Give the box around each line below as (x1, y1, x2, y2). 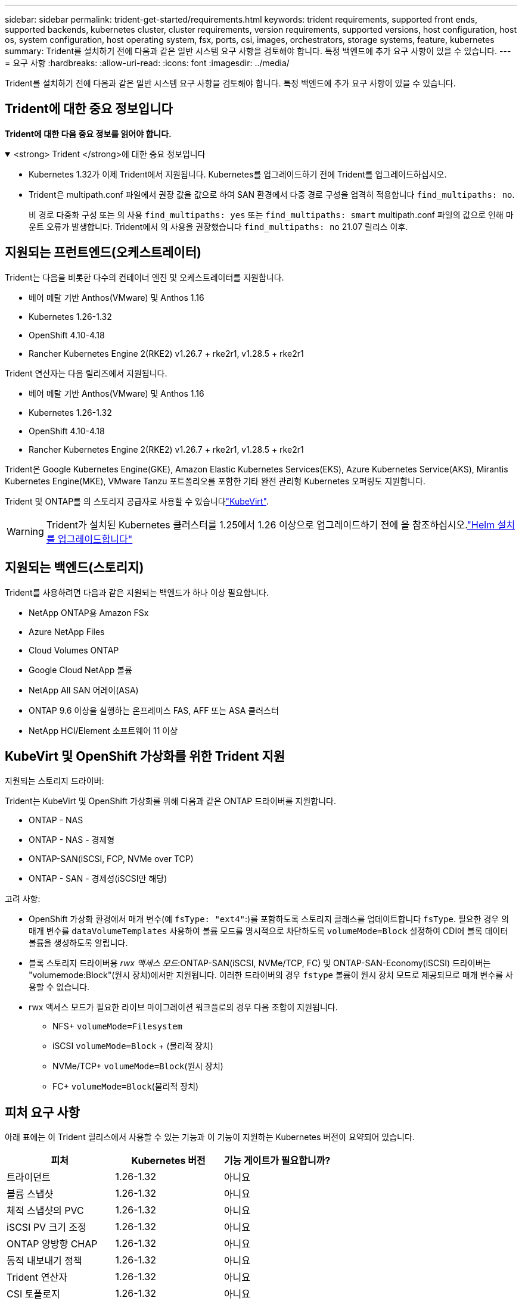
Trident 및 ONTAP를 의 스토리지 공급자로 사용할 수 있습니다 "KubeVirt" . (5, 496, 269, 506)
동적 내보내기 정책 (7, 1255, 82, 1267)
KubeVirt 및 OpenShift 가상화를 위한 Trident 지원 (5, 748, 285, 764)
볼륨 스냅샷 (7, 1188, 54, 1200)
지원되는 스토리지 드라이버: (5, 776, 104, 786)
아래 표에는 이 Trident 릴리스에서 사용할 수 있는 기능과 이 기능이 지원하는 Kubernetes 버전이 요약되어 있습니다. (5, 1132, 415, 1143)
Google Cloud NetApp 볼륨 (29, 664, 132, 675)
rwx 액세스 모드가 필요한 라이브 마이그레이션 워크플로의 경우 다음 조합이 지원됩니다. (29, 1002, 338, 1013)
